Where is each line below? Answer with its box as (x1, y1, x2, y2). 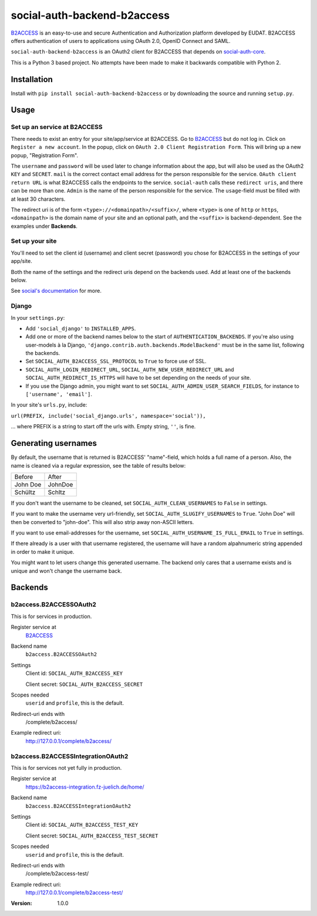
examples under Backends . (11, 222, 77, 229)
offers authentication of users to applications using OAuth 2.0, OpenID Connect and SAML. (11, 37, 231, 44)
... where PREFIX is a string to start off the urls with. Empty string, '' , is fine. (11, 423, 196, 430)
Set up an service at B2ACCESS (11, 123, 103, 131)
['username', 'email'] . (25, 391, 93, 398)
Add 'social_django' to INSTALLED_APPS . (25, 325, 136, 332)
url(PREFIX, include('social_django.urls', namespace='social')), (11, 413, 207, 419)
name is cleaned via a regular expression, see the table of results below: (11, 462, 186, 469)
